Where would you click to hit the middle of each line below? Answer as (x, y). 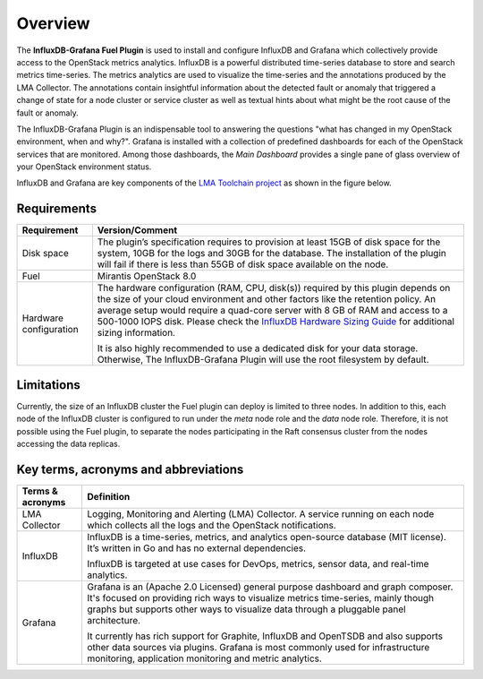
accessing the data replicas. (68, 444)
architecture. (114, 620)
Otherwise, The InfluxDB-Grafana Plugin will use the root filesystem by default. (263, 360)
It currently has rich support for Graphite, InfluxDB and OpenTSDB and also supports (264, 636)
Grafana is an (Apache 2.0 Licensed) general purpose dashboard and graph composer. (270, 587)
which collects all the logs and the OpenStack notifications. (211, 525)
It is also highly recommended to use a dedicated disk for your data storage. (258, 348)
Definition (108, 496)
